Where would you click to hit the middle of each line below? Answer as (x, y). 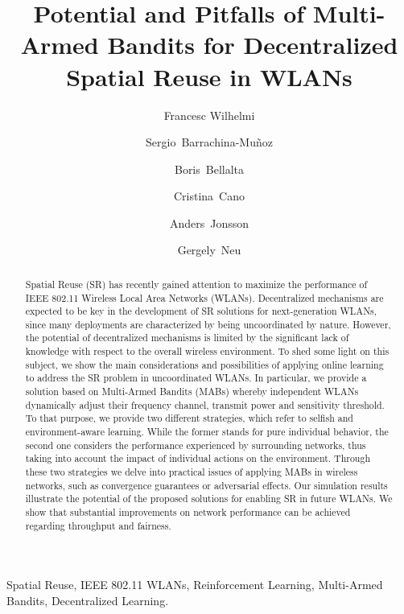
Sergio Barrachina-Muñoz (209, 142)
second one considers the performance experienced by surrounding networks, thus (196, 445)
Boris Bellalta (209, 169)
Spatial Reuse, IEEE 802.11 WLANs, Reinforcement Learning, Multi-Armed (195, 585)
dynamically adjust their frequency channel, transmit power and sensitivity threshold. (205, 404)
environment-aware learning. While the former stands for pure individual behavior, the (207, 432)
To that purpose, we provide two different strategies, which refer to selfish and (189, 418)
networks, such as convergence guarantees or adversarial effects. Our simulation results (206, 485)
